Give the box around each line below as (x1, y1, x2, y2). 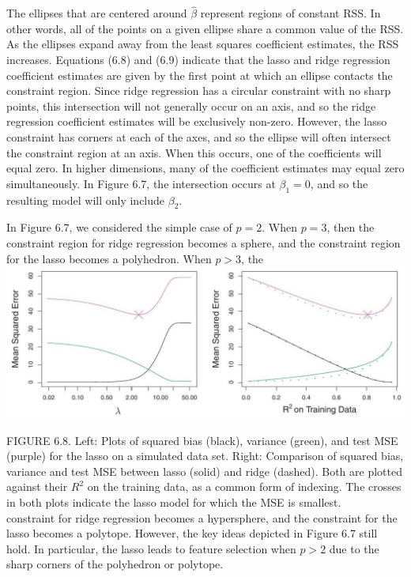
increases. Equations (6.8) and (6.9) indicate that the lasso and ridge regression (6, 51, 390, 67)
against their (6, 478, 68, 495)
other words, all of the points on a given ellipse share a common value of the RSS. (6, 20, 404, 36)
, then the (326, 219, 375, 236)
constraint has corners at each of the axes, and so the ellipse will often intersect (6, 128, 391, 145)
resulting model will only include (6, 191, 165, 208)
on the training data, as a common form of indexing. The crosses (87, 478, 402, 495)
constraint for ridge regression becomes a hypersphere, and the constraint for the (6, 509, 398, 526)
